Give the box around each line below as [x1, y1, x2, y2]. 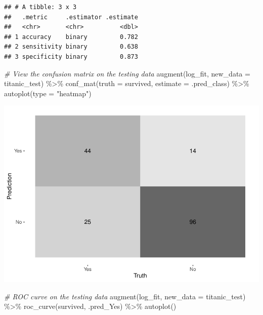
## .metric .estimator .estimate [4, 13, 138, 21]
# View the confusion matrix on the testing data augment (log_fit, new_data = [4, 68, 250, 78]
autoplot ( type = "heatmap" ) [4, 88, 92, 98]
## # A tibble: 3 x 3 [4, 4, 77, 11]
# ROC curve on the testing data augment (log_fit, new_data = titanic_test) [4, 291, 246, 301]
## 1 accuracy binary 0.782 [4, 33, 138, 41]
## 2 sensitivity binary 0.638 [4, 43, 138, 51]
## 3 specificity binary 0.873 [4, 53, 138, 60]
